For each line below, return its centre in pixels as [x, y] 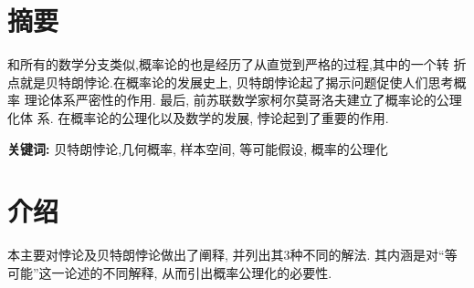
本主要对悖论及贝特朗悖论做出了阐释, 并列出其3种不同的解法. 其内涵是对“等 [232, 255]
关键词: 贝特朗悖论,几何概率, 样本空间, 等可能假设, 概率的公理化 [198, 148]
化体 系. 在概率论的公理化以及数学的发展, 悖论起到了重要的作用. [198, 117]
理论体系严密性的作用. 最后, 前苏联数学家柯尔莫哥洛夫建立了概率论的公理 [243, 100]
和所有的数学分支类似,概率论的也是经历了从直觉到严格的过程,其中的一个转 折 [237, 64]
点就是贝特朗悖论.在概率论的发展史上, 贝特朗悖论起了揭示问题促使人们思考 [231, 82]
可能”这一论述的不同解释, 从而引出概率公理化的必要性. [170, 272]
